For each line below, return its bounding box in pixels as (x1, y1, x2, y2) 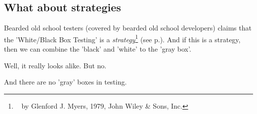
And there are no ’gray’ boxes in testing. (4, 77, 127, 87)
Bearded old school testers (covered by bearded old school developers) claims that (4, 23, 252, 33)
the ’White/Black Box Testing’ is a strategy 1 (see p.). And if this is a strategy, (4, 32, 241, 44)
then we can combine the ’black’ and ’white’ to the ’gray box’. (4, 44, 191, 54)
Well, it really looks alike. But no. (4, 60, 107, 70)
